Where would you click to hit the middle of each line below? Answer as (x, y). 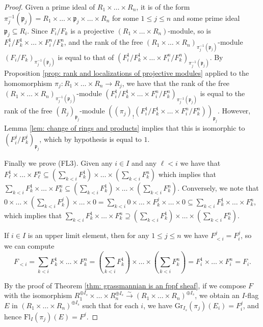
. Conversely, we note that (218, 188)
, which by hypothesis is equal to (90, 139)
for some (125, 18)
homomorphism (28, 83)
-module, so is (189, 30)
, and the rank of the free (103, 42)
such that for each (110, 305)
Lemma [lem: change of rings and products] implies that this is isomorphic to (125, 128)
